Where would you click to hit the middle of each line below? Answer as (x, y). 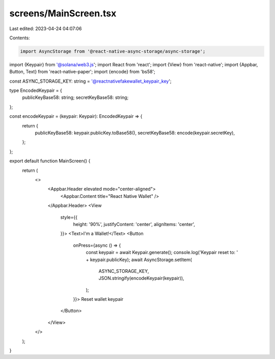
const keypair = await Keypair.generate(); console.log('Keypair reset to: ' (162, 252)
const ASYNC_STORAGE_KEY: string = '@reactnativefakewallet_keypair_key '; (90, 81)
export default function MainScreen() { (50, 161)
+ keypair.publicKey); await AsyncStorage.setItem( (139, 260)
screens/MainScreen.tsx (63, 13)
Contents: (20, 38)
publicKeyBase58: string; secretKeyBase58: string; (75, 97)
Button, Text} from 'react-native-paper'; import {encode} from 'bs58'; (82, 72)
